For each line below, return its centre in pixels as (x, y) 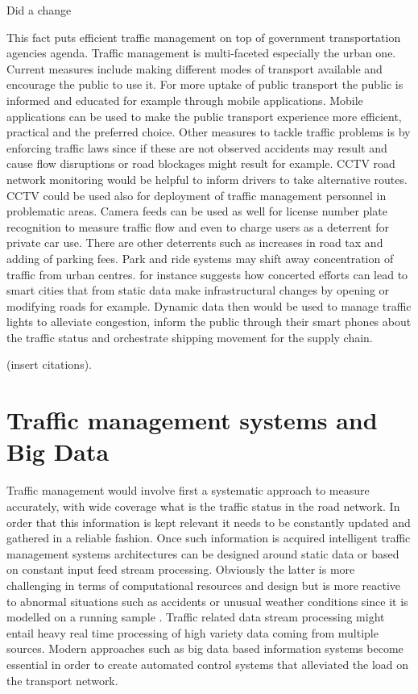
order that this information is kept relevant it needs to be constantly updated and (209, 522)
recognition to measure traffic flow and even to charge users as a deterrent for (198, 226)
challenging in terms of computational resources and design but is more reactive (204, 585)
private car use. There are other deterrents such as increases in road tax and (195, 242)
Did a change (39, 10)
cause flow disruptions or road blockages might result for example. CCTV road (201, 163)
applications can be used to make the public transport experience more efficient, (204, 116)
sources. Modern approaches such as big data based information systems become (205, 648)
